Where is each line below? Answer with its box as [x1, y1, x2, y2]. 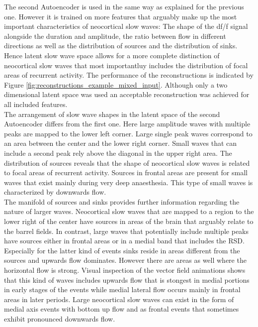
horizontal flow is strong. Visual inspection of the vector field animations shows [4, 265, 246, 275]
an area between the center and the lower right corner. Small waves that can [4, 138, 237, 148]
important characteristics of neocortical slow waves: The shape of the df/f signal [4, 21, 248, 31]
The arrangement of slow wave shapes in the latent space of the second [4, 109, 220, 119]
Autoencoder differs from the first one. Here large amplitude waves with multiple [4, 118, 251, 129]
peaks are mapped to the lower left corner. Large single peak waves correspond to [4, 128, 253, 138]
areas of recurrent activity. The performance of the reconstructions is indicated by [4, 70, 254, 80]
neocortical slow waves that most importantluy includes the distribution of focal [4, 60, 248, 70]
